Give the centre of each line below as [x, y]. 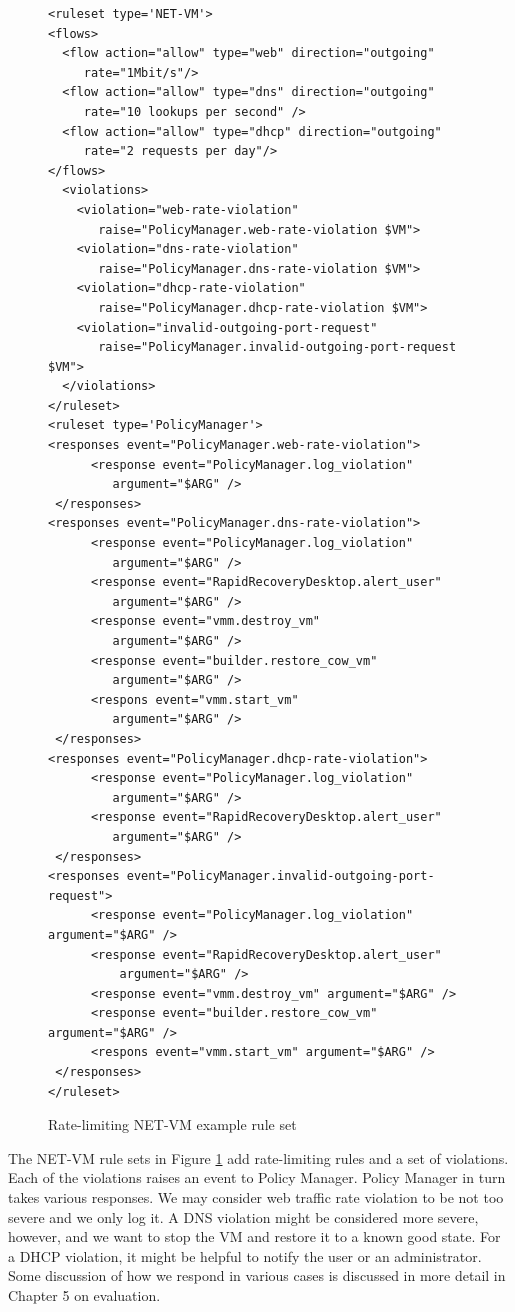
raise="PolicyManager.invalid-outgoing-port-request [277, 347]
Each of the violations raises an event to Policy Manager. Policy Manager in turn [257, 1177]
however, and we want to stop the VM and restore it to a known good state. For [254, 1236]
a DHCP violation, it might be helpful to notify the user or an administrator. [245, 1255]
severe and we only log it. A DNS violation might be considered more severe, [243, 1216]
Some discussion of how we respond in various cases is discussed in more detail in [257, 1275]
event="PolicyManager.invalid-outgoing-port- [280, 876]
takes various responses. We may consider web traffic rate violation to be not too [256, 1197]
